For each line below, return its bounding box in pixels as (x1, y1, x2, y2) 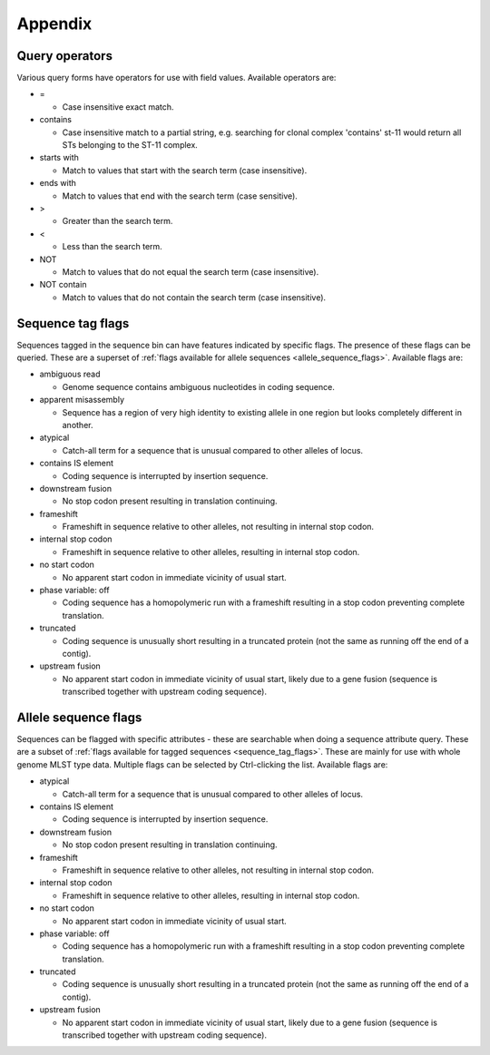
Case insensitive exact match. (62, 101, 174, 112)
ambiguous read (39, 368, 101, 380)
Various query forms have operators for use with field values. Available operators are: (16, 73, 337, 83)
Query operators (16, 48, 113, 63)
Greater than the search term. (62, 216, 173, 227)
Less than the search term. (62, 241, 162, 252)
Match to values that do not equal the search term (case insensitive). (62, 266, 319, 277)
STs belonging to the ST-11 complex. (62, 140, 199, 151)
